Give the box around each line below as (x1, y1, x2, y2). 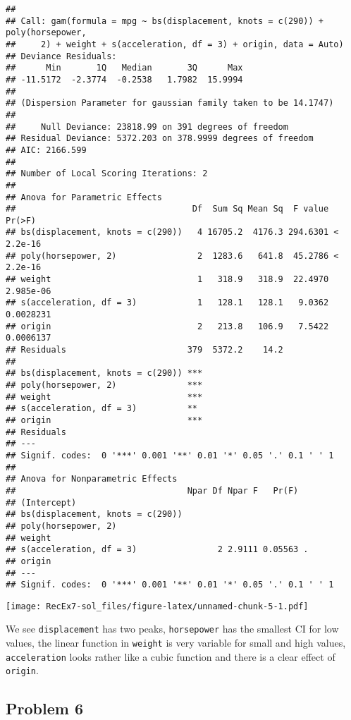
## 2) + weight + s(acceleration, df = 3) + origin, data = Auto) (6, 39, 344, 49)
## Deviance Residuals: (6, 51, 117, 61)
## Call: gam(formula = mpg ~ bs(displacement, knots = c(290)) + (6, 16, 324, 26)
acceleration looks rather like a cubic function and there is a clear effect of (6, 649, 335, 664)
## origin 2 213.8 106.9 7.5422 (6, 321, 329, 331)
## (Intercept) (6, 497, 77, 508)
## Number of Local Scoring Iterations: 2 (6, 169, 208, 179)
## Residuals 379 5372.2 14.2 (6, 345, 283, 355)
